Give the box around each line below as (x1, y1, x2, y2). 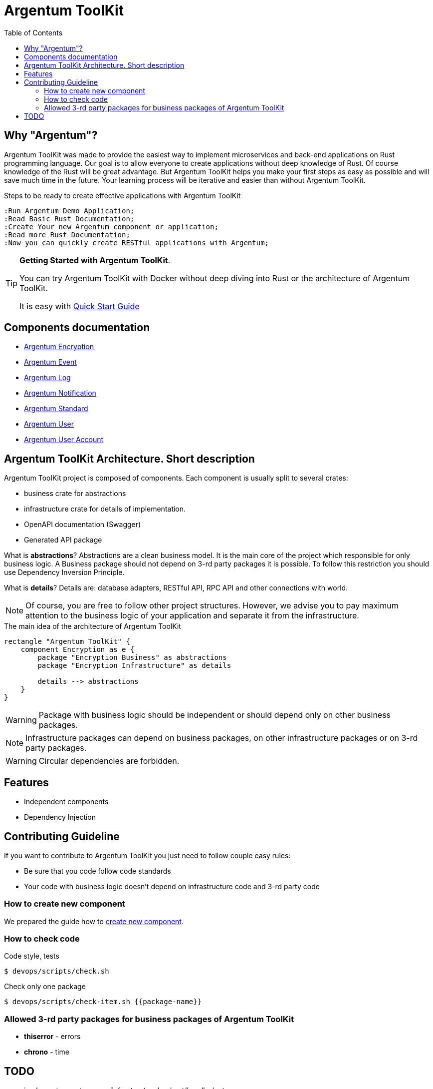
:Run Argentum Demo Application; (4, 206, 135, 215)
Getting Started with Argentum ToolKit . (19, 255, 171, 265)
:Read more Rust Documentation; (4, 230, 130, 239)
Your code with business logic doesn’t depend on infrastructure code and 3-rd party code (24, 882, 320, 891)
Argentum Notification (24, 389, 96, 398)
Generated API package (24, 536, 102, 544)
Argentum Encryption (24, 342, 94, 351)
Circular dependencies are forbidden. (38, 756, 180, 766)
